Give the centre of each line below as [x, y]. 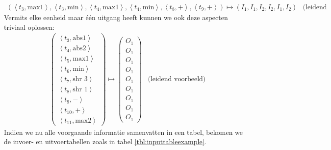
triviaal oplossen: [29, 27]
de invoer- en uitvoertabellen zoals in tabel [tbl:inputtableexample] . [105, 141]
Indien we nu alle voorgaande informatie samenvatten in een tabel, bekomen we [124, 132]
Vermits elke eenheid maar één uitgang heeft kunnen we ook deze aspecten [116, 17]
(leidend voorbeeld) [177, 79]
